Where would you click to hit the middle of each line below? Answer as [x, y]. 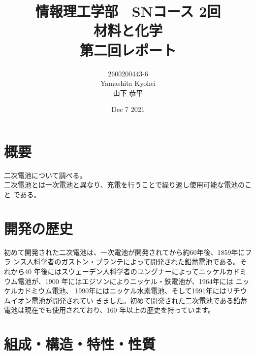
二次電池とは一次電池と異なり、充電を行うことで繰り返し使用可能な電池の [125, 185]
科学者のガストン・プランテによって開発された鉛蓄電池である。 [137, 262]
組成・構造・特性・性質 [80, 344]
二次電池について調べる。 [45, 175]
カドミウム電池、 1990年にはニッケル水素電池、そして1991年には [122, 291]
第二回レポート [128, 50]
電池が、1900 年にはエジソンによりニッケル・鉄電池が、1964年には [125, 281]
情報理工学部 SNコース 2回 [128, 11]
